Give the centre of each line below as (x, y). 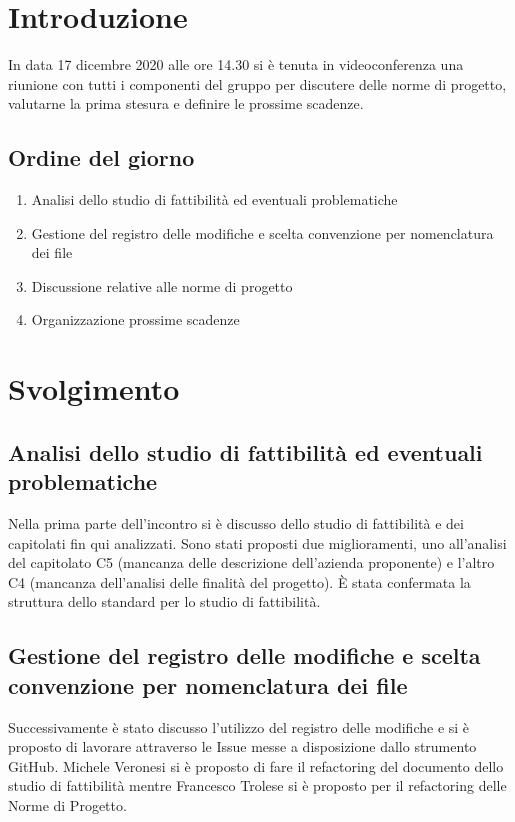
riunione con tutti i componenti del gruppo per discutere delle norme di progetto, (257, 83)
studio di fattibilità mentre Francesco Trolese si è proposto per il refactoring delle (257, 785)
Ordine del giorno (101, 157)
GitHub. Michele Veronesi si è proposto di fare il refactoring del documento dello (256, 765)
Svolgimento (94, 388)
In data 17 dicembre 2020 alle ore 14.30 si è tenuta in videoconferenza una (236, 64)
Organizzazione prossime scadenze (135, 319)
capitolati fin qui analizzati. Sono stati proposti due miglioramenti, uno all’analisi (257, 542)
